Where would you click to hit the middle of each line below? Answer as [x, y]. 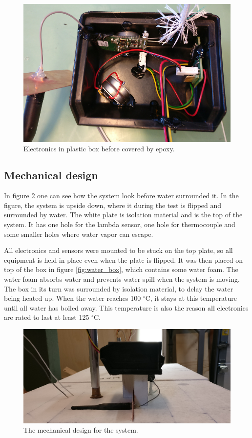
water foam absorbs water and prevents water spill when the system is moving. [122, 279]
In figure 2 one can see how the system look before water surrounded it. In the [121, 196]
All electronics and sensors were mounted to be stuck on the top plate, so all [118, 250]
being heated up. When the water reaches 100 [73, 298]
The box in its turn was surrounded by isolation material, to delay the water [119, 288]
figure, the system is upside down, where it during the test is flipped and [113, 205]
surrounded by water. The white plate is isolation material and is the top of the [123, 215]
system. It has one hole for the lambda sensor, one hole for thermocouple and [120, 224]
